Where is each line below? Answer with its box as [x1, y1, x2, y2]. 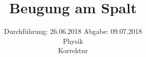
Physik [63, 35, 83, 46]
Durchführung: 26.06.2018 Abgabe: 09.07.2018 [4, 26, 142, 36]
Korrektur [58, 45, 88, 56]
